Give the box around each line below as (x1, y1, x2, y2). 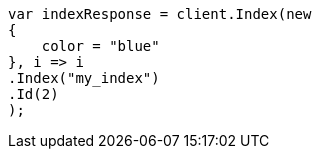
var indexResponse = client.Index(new (8, 6, 312, 22)
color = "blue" (41, 38, 160, 54)
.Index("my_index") (8, 70, 160, 86)
